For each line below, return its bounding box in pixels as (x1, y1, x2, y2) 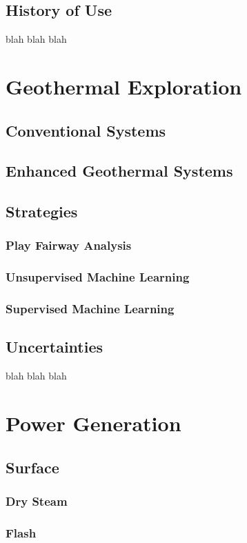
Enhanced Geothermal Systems (6, 160, 233, 181)
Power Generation (6, 409, 181, 437)
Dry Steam (6, 492, 68, 509)
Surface (6, 456, 59, 477)
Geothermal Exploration (6, 72, 242, 100)
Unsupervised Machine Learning (6, 268, 190, 286)
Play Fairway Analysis (6, 237, 132, 254)
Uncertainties (6, 336, 103, 357)
